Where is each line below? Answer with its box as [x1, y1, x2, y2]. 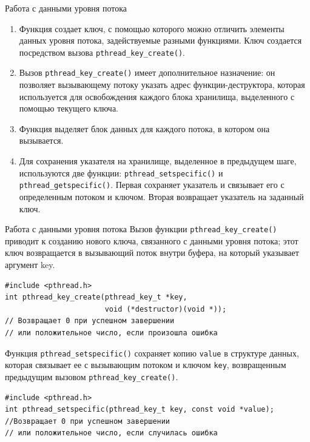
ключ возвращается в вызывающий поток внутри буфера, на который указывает [5, 246, 299, 259]
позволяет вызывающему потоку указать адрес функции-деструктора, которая [19, 78, 305, 91]
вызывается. [19, 134, 64, 147]
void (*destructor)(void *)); [104, 304, 227, 313]
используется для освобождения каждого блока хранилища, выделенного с [19, 90, 295, 102]
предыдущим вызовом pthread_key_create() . [5, 370, 178, 383]
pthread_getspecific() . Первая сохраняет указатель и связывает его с [19, 178, 285, 191]
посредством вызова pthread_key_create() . [19, 45, 185, 58]
